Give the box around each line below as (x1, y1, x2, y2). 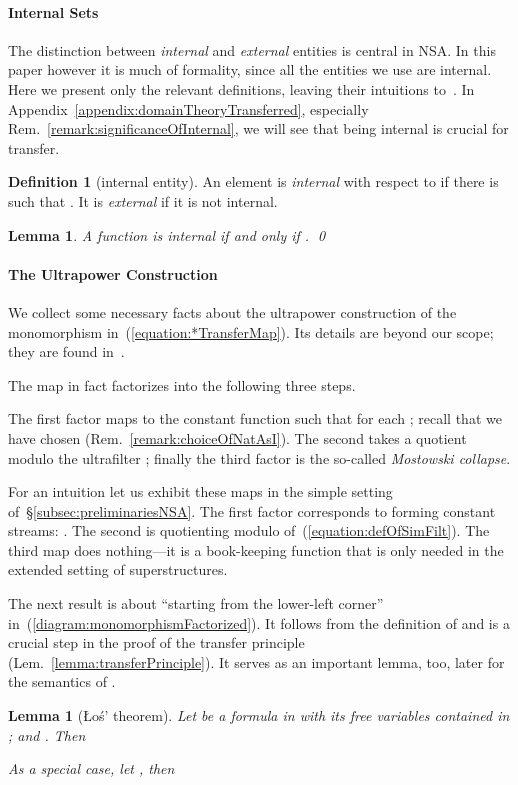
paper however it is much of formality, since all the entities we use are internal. (8, 59, 492, 80)
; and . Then (8, 724, 86, 745)
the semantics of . (8, 671, 116, 692)
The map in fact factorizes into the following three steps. (8, 374, 356, 395)
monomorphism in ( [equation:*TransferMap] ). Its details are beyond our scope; (8, 321, 494, 342)
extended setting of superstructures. (8, 559, 228, 580)
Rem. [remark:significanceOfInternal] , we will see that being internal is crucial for (8, 118, 509, 139)
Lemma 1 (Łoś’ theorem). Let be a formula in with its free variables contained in (8, 705, 510, 726)
